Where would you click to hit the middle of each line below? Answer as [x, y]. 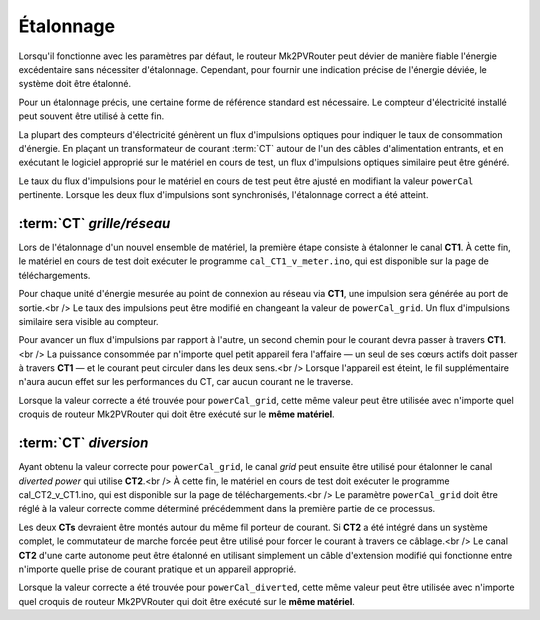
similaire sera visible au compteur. [88, 321]
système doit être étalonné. [75, 84]
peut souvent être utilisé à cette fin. [91, 116]
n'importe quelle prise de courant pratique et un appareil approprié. [157, 569]
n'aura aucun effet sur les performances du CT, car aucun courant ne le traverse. [186, 382]
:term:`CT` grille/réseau [94, 223]
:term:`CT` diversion [83, 443]
